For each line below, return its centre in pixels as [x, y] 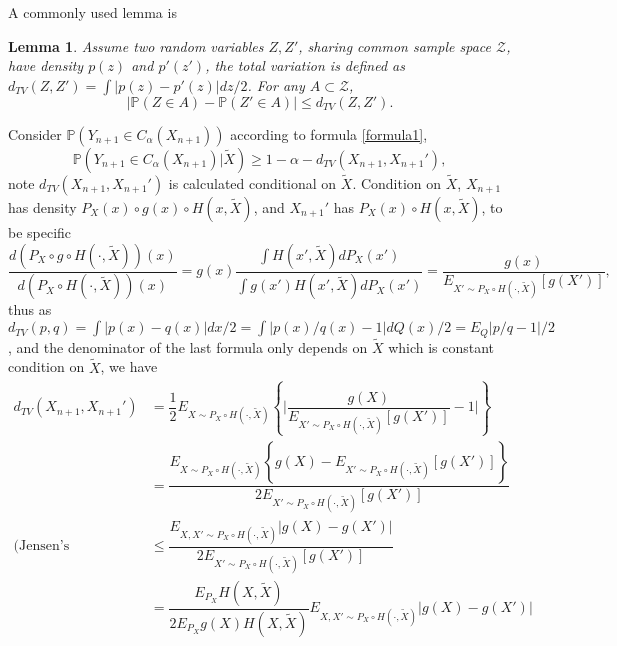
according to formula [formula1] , [329, 133]
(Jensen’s [41, 546]
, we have [129, 366]
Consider [35, 133]
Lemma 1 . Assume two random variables [136, 45]
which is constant [441, 346]
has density [42, 207]
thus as [30, 309]
